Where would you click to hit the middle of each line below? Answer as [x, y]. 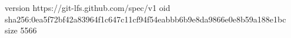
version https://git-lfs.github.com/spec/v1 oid [88, 7]
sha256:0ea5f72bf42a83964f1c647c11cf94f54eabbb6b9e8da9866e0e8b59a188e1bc [145, 19]
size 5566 [21, 30]
